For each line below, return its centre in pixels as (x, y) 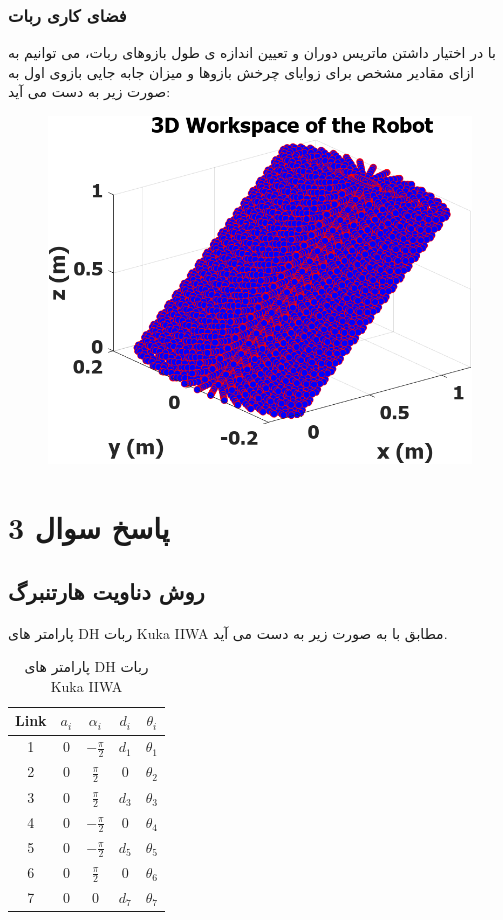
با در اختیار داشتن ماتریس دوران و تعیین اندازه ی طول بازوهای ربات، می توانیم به (252, 52)
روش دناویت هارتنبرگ (106, 590)
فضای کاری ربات (67, 14)
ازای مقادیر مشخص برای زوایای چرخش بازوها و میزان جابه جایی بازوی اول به (241, 71)
